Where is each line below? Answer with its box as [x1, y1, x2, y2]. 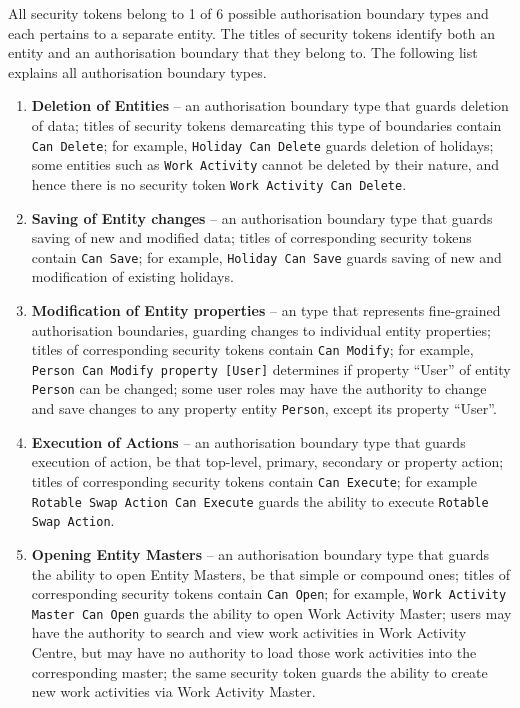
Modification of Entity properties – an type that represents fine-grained [31, 299, 501, 320]
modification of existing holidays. [31, 266, 234, 287]
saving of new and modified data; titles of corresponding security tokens [31, 227, 472, 248]
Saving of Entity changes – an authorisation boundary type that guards [31, 207, 493, 228]
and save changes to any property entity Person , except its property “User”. [31, 398, 497, 419]
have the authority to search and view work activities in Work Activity [31, 622, 467, 643]
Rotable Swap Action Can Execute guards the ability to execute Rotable [31, 490, 489, 511]
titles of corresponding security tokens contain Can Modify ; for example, [31, 339, 474, 360]
